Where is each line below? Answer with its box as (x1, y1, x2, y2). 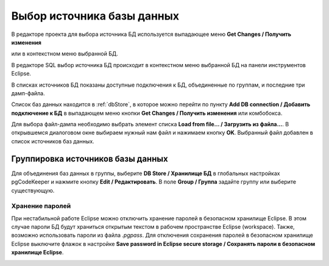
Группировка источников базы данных (11, 153, 168, 164)
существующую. (11, 187, 55, 194)
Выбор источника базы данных (11, 9, 180, 23)
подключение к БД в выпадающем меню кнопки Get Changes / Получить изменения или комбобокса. (11, 109, 283, 117)
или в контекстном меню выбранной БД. (11, 50, 118, 57)
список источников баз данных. (11, 137, 94, 145)
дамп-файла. (11, 89, 45, 97)
